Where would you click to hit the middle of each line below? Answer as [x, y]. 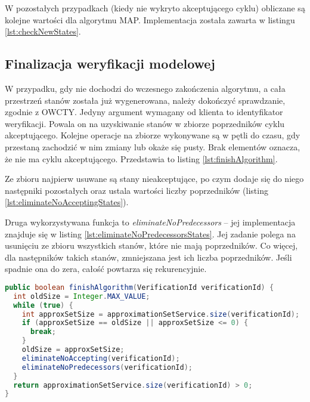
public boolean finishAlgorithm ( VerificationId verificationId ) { [139, 287]
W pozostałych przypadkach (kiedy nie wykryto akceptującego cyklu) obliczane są [155, 8]
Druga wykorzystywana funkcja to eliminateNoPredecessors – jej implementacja [150, 222]
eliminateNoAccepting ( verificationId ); [101, 358]
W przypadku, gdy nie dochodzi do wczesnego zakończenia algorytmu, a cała [145, 88]
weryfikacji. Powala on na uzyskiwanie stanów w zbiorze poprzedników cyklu [145, 123]
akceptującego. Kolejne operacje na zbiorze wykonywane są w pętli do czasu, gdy [153, 135]
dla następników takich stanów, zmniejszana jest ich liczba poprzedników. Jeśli [148, 257]
